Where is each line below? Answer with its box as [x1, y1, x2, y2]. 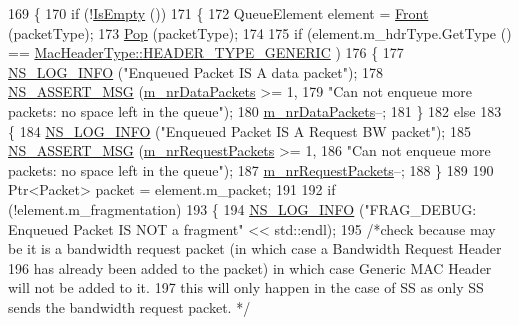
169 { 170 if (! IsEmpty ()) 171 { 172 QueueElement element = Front [8, 3, 429, 23]
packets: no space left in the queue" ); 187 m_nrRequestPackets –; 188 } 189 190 [8, 159, 494, 180]
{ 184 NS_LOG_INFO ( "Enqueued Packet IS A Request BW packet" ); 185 [8, 120, 471, 141]
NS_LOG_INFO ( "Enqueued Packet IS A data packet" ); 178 [8, 61, 383, 82]
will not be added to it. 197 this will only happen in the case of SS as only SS [8, 277, 484, 298]
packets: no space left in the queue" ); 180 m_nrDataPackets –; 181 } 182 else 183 [8, 100, 502, 121]
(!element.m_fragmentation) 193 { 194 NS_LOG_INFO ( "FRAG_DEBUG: [8, 198, 477, 219]
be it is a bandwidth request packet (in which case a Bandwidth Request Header [8, 238, 502, 259]
